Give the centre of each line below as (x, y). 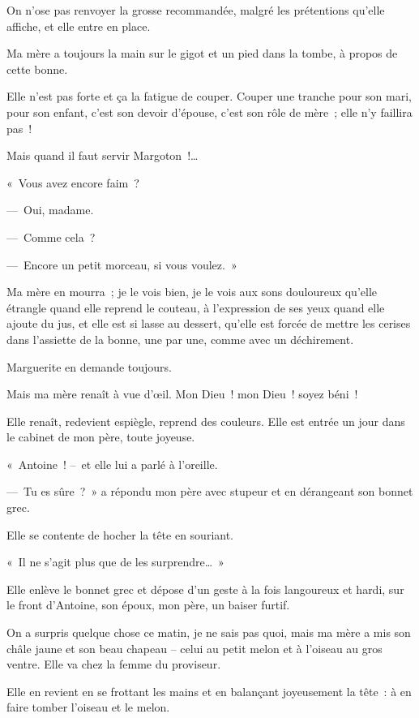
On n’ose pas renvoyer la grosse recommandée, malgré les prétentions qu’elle (196, 10)
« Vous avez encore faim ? (73, 182)
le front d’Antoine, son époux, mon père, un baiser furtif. (148, 605)
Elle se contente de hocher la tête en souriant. (120, 534)
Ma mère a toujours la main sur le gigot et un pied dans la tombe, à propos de (202, 53)
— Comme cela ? (51, 236)
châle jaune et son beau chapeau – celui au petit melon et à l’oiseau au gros (195, 648)
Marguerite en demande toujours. (89, 366)
